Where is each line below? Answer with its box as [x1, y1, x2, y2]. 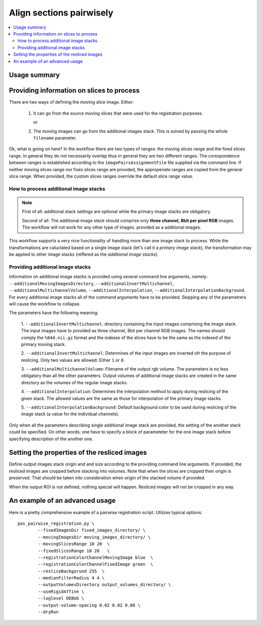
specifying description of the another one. [9, 436, 93, 442]
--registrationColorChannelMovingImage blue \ [38, 554, 153, 560]
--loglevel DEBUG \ [38, 596, 84, 601]
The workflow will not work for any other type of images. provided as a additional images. [22, 224, 201, 231]
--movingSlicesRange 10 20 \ [38, 541, 110, 547]
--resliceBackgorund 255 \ [38, 568, 105, 574]
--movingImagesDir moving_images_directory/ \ [38, 534, 151, 540]
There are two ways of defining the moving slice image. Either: [9, 99, 134, 105]
